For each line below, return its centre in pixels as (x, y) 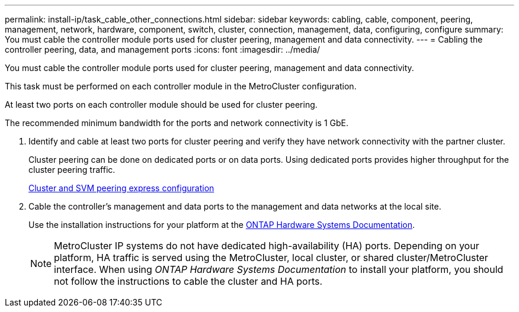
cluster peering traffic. (72, 170)
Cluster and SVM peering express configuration (121, 188)
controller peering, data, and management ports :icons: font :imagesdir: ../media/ (163, 49)
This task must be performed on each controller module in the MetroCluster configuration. (181, 86)
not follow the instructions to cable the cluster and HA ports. (188, 281)
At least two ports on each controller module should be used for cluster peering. (161, 104)
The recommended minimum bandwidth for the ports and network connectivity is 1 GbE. (177, 123)
